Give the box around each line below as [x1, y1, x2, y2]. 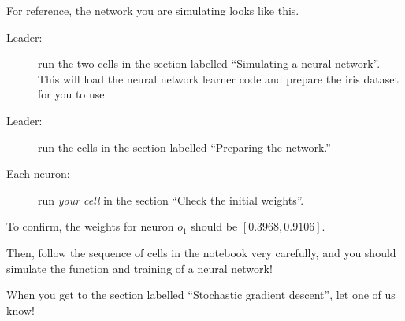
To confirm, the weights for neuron [6, 218, 174, 234]
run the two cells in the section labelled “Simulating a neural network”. [38, 55, 381, 72]
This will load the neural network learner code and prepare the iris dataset [38, 70, 399, 87]
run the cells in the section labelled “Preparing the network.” [38, 138, 331, 155]
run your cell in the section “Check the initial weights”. [38, 191, 304, 208]
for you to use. [38, 86, 108, 102]
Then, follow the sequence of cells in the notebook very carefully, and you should [6, 244, 396, 260]
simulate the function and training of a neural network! [6, 260, 273, 276]
